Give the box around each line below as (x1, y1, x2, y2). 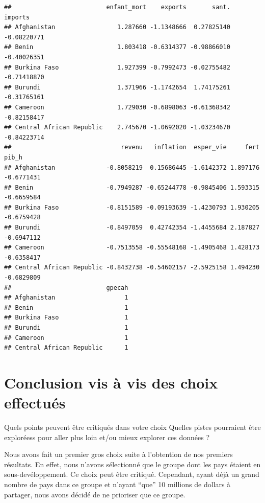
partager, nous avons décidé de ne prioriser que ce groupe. (4, 489, 185, 499)
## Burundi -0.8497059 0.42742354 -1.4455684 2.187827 (4, 224, 260, 232)
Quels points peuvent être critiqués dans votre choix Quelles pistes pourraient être (4, 422, 261, 432)
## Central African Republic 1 (4, 344, 128, 352)
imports (4, 13, 30, 21)
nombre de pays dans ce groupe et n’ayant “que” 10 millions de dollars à (4, 479, 231, 490)
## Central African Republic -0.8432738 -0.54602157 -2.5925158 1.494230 (4, 264, 260, 271)
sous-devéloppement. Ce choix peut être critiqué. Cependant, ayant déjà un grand (4, 469, 259, 479)
